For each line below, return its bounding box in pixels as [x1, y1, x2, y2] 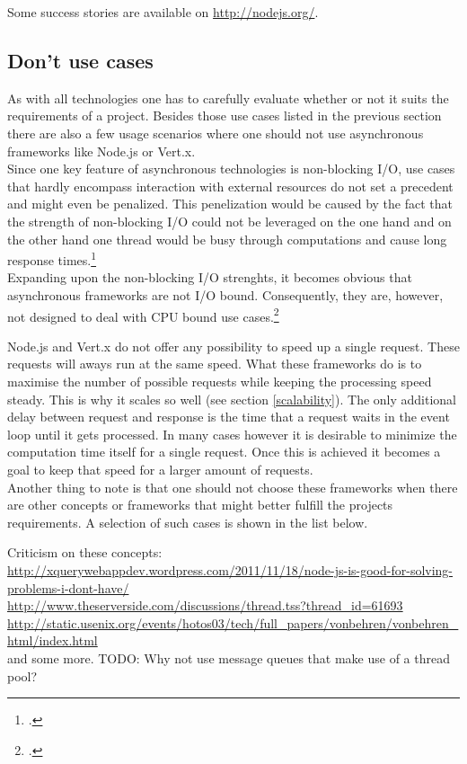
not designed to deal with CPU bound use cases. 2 [7, 304, 279, 325]
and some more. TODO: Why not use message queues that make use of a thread [7, 648, 450, 667]
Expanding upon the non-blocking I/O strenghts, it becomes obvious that [7, 268, 412, 287]
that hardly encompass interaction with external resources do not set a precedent [7, 176, 454, 195]
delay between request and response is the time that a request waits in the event [7, 407, 450, 426]
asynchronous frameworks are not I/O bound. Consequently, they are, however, [7, 285, 444, 304]
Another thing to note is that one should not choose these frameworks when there [7, 477, 458, 496]
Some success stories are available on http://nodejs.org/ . [7, 3, 319, 21]
